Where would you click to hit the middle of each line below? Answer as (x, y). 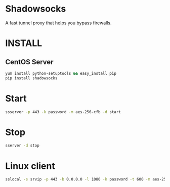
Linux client (30, 166)
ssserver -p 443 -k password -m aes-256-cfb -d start (63, 112)
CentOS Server (30, 62)
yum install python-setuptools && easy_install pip (61, 73)
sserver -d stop (22, 146)
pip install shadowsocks (31, 78)
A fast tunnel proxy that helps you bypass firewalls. (59, 23)
